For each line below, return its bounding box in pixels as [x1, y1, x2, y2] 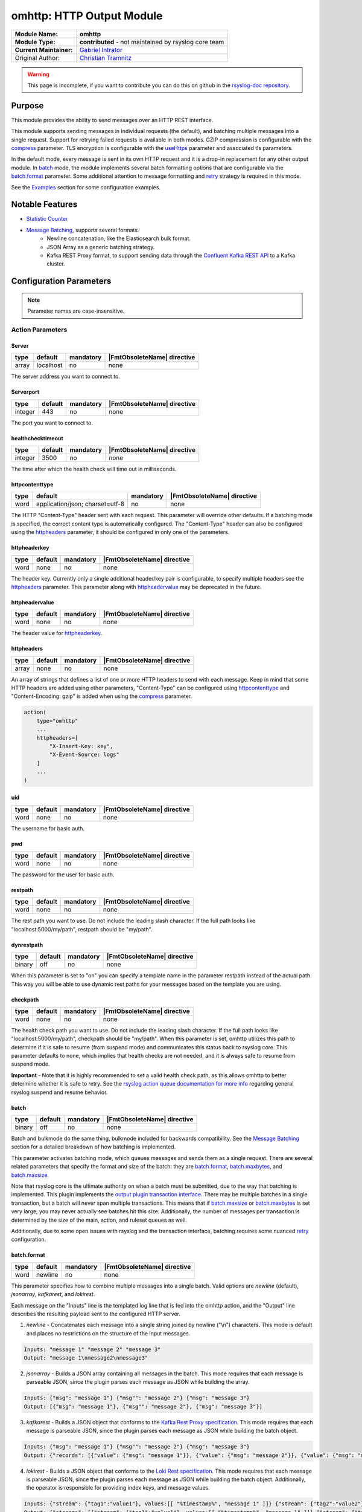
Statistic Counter [26, 215, 68, 223]
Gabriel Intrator [79, 45, 123, 54]
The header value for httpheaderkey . [11, 630, 103, 637]
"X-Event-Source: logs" [49, 751, 120, 758]
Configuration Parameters [11, 276, 112, 287]
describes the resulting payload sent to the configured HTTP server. [11, 1310, 181, 1317]
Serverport [11, 388, 40, 396]
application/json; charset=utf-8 [36, 500, 125, 508]
